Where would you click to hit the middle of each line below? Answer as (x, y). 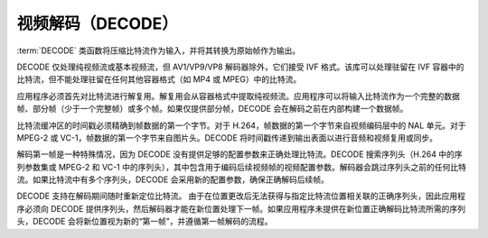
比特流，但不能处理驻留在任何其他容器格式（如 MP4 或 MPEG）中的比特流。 (159, 79)
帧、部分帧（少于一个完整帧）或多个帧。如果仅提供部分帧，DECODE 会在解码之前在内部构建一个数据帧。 (212, 109)
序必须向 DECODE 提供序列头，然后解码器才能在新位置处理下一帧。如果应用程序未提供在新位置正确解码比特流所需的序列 (241, 208)
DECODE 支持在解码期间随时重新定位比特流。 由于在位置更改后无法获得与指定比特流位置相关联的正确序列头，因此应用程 (241, 196)
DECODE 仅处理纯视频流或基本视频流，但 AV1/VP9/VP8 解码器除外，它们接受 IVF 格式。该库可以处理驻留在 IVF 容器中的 (240, 67)
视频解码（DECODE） (97, 23)
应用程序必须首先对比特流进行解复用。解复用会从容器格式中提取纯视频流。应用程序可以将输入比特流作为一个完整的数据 (238, 96)
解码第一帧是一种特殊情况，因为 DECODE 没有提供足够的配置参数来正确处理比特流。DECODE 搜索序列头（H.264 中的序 (239, 154)
